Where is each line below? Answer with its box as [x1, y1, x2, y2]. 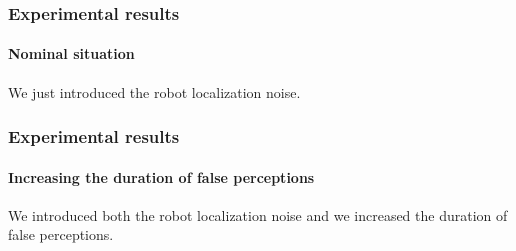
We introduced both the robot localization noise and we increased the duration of [8, 204, 508, 225]
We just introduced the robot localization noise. [8, 81, 301, 102]
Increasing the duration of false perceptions [8, 166, 315, 187]
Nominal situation [8, 43, 135, 64]
